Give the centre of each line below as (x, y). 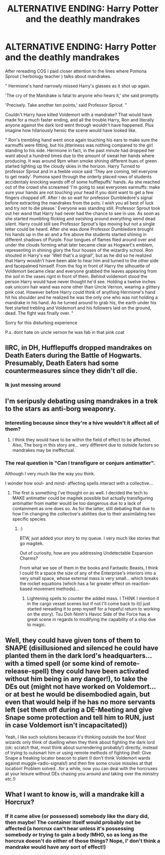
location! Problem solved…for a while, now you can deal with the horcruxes (81, 769)
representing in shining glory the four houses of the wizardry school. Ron (79, 250)
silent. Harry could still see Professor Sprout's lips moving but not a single (80, 224)
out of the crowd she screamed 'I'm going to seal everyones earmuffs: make (82, 187)
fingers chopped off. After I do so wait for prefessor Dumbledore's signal (79, 198)
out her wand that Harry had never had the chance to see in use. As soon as (82, 213)
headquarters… (127, 656)
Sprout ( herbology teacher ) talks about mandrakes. (58, 76)
